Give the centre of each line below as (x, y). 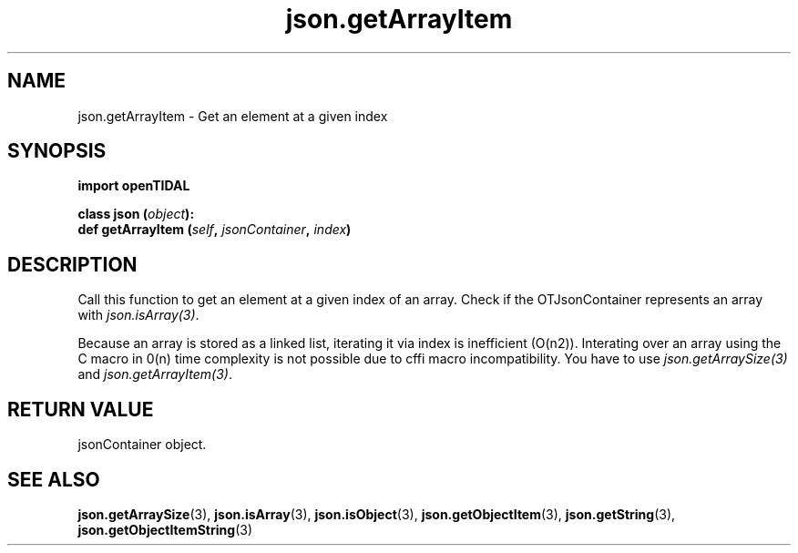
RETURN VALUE (81, 409)
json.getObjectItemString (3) (165, 529)
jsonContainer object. (142, 445)
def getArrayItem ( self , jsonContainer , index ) (215, 230)
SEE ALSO (54, 479)
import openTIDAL (134, 186)
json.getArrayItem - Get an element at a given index (233, 116)
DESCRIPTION (72, 264)
